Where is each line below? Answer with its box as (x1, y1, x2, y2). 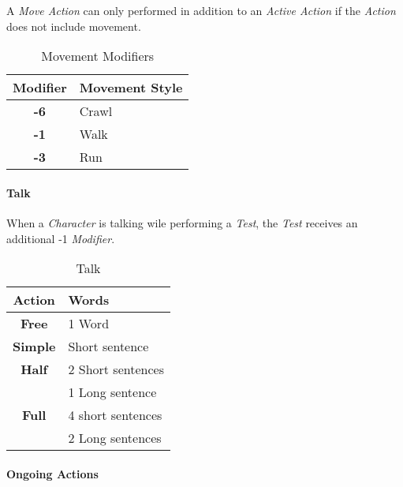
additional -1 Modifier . (6, 230, 115, 246)
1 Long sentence (68, 383, 157, 402)
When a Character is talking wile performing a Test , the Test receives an (6, 214, 358, 230)
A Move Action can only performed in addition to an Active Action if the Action (6, 2, 396, 18)
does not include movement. (6, 17, 141, 34)
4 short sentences (68, 406, 162, 425)
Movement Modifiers (41, 47, 155, 66)
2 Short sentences (68, 360, 164, 379)
